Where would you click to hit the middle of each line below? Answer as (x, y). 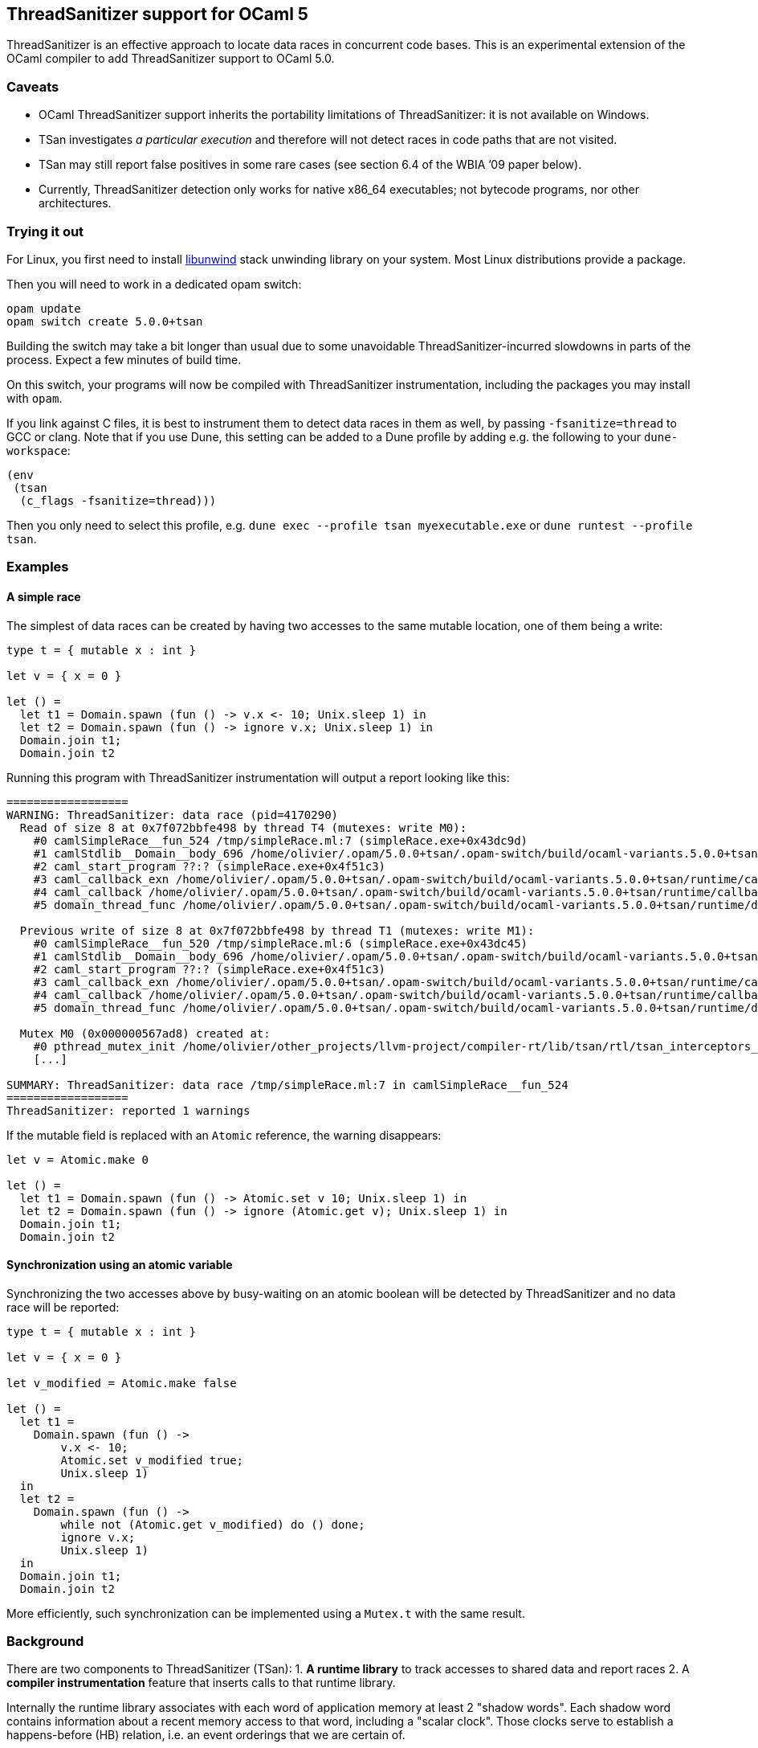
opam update (44, 308)
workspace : (39, 450)
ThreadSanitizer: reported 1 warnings (128, 1110)
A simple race (44, 596)
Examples (38, 567)
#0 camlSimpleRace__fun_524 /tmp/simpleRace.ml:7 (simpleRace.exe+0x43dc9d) (281, 840)
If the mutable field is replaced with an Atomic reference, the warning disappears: (224, 1135)
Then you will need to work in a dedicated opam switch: (154, 284)
